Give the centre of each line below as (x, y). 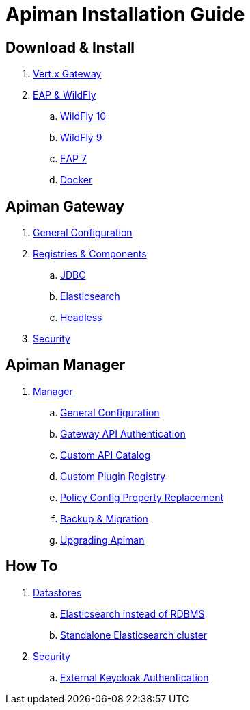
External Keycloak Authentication (135, 677)
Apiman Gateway (65, 206)
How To (32, 566)
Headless (81, 318)
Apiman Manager (66, 365)
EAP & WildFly (65, 95)
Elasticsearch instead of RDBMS (133, 613)
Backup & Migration (104, 518)
